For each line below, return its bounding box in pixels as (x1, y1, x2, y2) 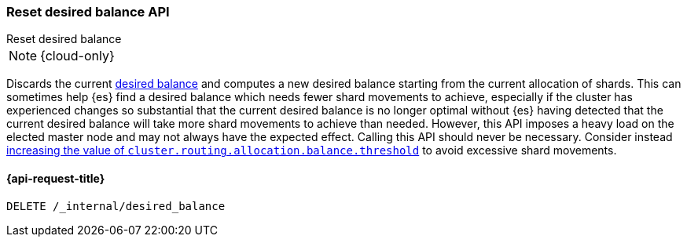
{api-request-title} (6, 171, 105, 185)
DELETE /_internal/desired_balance (6, 199, 226, 212)
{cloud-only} (40, 48, 115, 64)
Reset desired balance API (6, 4, 170, 20)
